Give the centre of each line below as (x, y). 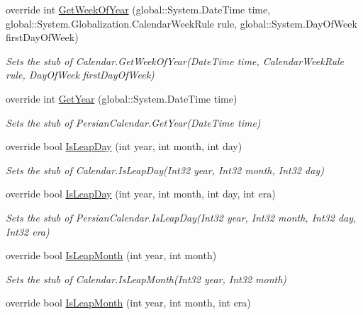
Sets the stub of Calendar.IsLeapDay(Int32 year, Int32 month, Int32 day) (165, 170)
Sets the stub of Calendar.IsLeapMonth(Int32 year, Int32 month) (146, 279)
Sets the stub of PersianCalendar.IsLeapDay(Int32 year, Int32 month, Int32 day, (181, 217)
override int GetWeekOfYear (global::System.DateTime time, (138, 9)
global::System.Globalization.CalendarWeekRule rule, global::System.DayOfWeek (181, 23)
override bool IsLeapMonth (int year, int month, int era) (128, 303)
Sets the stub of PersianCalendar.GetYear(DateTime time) (133, 122)
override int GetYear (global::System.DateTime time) (122, 98)
